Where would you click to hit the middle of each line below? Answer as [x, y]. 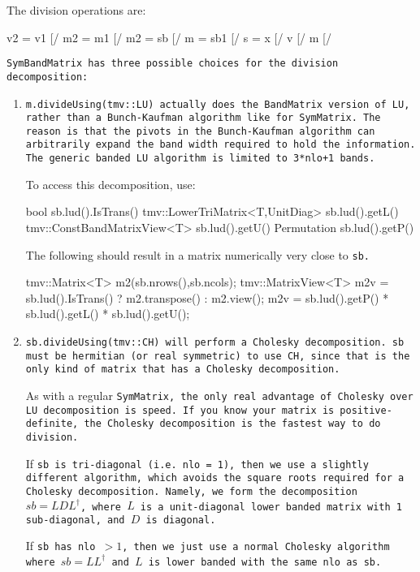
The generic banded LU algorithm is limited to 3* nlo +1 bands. [200, 159]
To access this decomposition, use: [110, 184]
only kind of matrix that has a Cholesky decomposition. [183, 370]
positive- [366, 410]
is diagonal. [181, 520]
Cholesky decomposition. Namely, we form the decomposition [191, 491]
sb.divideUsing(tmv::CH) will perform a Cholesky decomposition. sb [215, 342]
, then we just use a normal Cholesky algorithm [256, 547]
